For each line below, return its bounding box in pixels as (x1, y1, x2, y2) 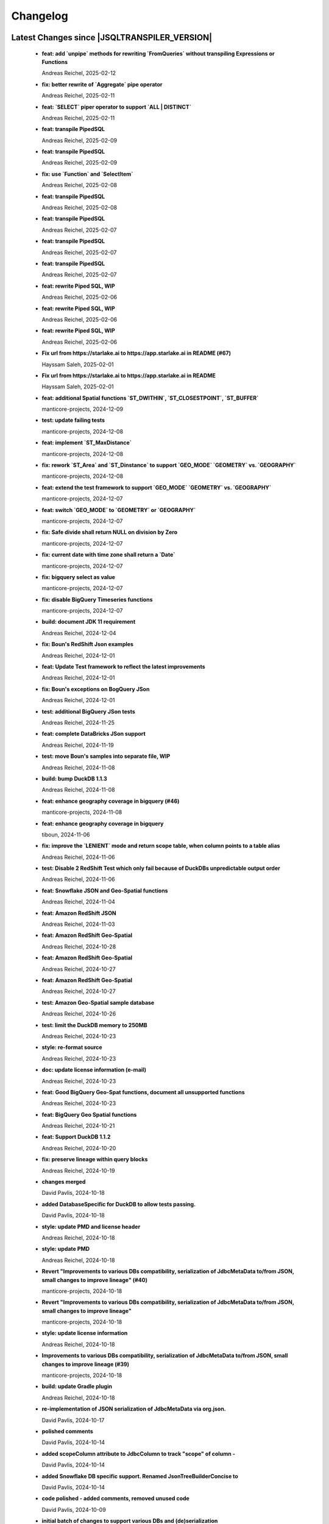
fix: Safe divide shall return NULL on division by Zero (41, 529, 178, 536)
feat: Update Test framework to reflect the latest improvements (41, 663, 205, 671)
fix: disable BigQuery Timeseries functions (41, 596, 153, 603)
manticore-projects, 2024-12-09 (41, 405, 124, 413)
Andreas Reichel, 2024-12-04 (41, 629, 116, 636)
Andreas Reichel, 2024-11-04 (41, 898, 116, 905)
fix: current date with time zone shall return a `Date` (41, 551, 175, 558)
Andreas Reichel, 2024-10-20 (41, 1144, 116, 1152)
